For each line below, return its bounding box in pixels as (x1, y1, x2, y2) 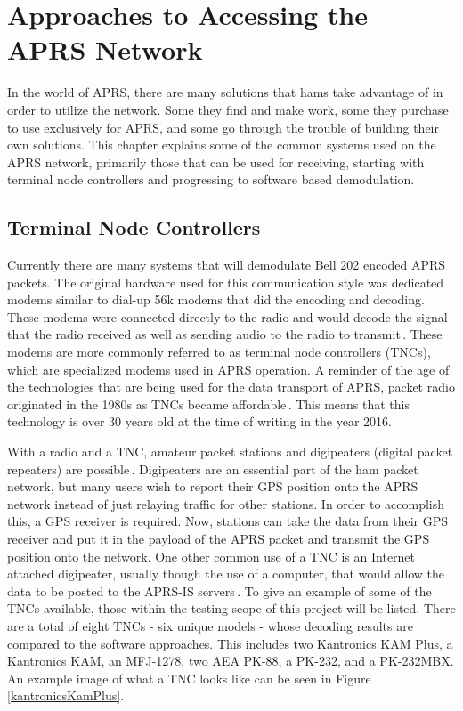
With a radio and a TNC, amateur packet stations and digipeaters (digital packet (7, 442, 453, 461)
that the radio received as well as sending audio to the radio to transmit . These (7, 325, 443, 343)
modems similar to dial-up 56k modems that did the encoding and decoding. (7, 290, 425, 309)
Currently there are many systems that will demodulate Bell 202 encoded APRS (7, 255, 446, 274)
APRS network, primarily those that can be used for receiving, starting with (7, 152, 425, 171)
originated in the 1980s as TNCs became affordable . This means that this (7, 394, 410, 413)
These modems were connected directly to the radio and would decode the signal (7, 307, 448, 326)
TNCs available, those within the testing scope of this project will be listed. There (7, 599, 456, 618)
